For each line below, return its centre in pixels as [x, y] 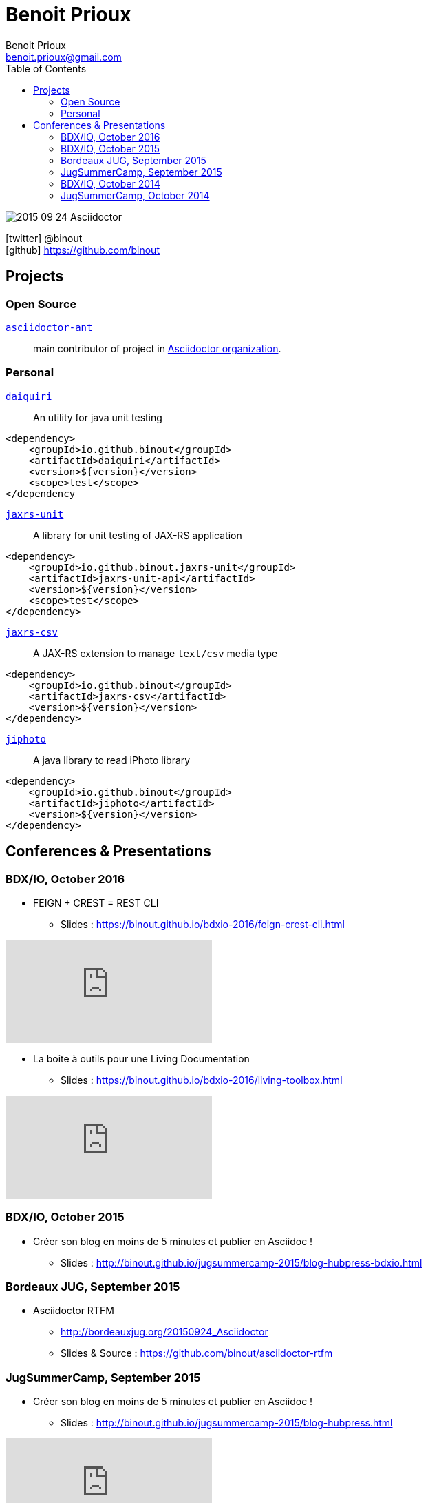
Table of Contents [46, 68]
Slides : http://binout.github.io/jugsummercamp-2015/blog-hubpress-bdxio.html [242, 1262]
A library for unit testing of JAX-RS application [138, 535]
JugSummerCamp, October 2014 [135, 195]
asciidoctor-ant [49, 327]
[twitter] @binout [44, 238]
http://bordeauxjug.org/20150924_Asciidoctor [164, 1332]
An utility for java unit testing [98, 417]
